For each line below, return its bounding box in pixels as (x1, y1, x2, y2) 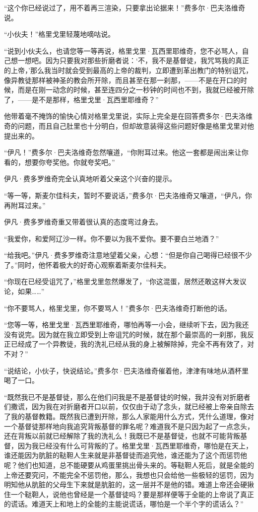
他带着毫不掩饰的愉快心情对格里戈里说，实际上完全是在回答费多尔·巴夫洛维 (4, 111, 253, 121)
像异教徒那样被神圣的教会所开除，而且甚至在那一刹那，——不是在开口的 (4, 74, 240, 85)
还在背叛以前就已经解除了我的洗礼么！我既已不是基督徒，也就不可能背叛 (4, 431, 240, 441)
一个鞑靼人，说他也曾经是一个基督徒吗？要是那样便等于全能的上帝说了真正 (10, 489, 254, 499)
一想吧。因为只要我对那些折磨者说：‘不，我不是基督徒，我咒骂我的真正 (17, 55, 249, 66)
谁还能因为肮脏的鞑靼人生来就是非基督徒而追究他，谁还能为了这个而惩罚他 (4, 450, 247, 460)
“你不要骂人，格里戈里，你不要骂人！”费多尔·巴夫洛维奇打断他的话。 (4, 302, 232, 313)
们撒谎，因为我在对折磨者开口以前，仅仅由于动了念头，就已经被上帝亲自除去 (4, 401, 254, 412)
